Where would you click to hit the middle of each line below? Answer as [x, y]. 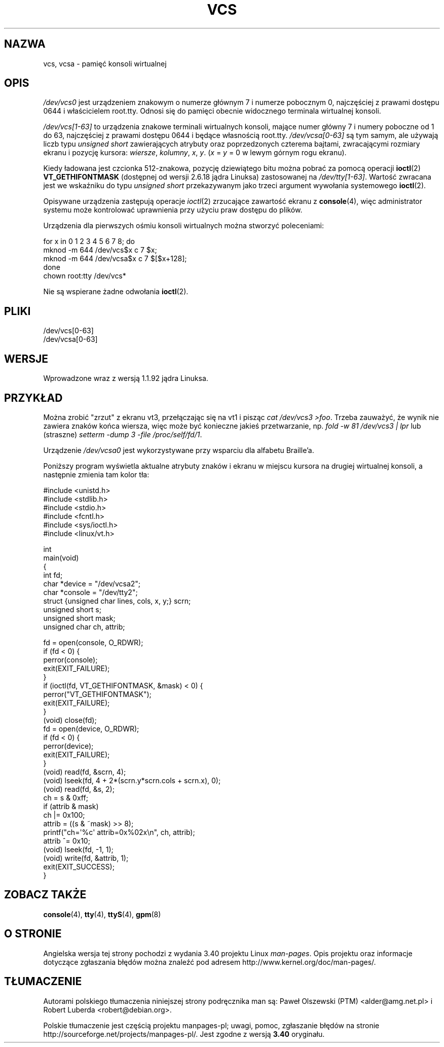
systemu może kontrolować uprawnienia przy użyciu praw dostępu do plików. [173, 210]
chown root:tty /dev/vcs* [85, 276]
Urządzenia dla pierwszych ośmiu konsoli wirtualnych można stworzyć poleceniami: [184, 226]
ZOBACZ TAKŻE [45, 895]
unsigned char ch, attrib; [84, 626]
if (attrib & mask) [71, 806]
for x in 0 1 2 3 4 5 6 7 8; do [89, 241]
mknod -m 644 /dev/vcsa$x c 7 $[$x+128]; [115, 259]
